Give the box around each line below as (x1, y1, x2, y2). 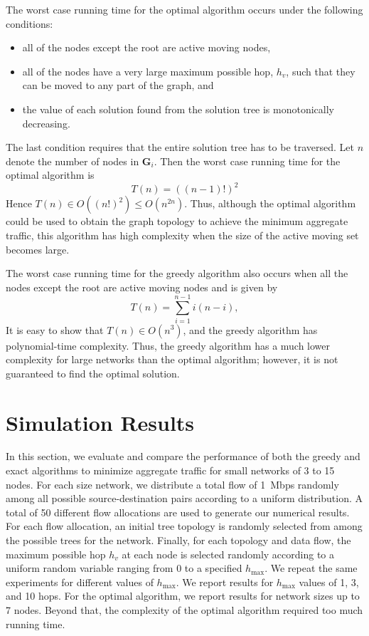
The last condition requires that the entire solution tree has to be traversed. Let (6, 140, 355, 155)
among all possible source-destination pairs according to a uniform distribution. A (6, 491, 363, 506)
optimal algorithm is (6, 167, 95, 182)
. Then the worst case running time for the (154, 153, 341, 168)
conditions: (6, 16, 53, 31)
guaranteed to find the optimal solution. (6, 365, 180, 380)
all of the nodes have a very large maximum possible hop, (22, 63, 274, 78)
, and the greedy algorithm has (183, 322, 318, 337)
